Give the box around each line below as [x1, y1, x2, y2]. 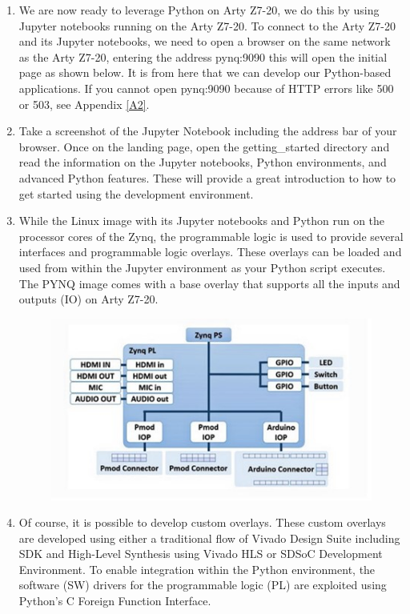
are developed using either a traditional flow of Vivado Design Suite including [18, 529, 400, 546]
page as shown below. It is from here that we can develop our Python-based [18, 64, 392, 81]
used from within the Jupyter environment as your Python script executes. [18, 259, 386, 275]
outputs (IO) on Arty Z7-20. [18, 291, 159, 307]
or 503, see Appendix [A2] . [18, 95, 150, 112]
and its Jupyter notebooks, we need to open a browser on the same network [18, 33, 391, 50]
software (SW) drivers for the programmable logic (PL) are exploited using [18, 576, 387, 593]
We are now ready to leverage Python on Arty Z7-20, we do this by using [18, 2, 380, 18]
